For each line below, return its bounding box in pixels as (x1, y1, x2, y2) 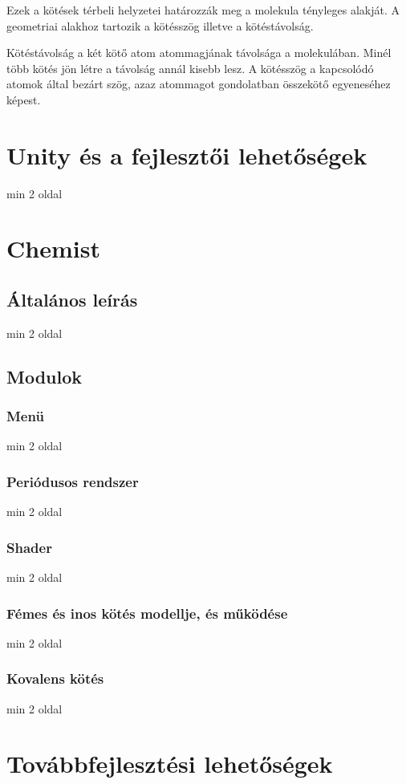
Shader (6, 537, 52, 557)
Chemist (6, 232, 100, 265)
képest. (6, 91, 41, 108)
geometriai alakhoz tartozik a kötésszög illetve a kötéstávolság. (6, 17, 314, 34)
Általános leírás (6, 287, 138, 312)
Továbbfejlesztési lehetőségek (6, 747, 333, 780)
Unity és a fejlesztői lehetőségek (6, 138, 367, 171)
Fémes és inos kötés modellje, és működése (6, 603, 288, 623)
